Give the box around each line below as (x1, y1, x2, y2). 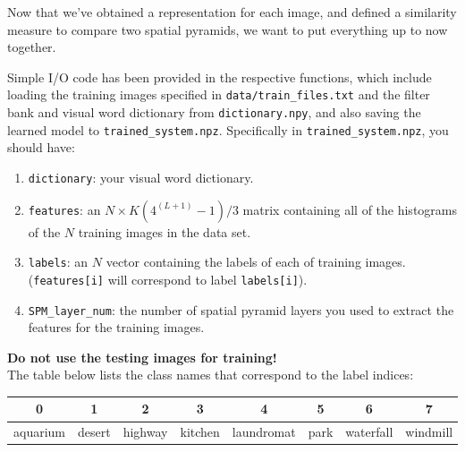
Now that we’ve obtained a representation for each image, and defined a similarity (7, 3, 457, 21)
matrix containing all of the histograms (242, 200, 457, 218)
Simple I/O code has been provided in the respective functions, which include (7, 67, 432, 86)
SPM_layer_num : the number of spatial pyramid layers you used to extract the (28, 300, 454, 319)
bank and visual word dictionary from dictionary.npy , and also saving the (7, 103, 421, 122)
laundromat (232, 422, 296, 441)
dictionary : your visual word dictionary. (28, 167, 254, 186)
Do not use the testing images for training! (7, 347, 277, 366)
